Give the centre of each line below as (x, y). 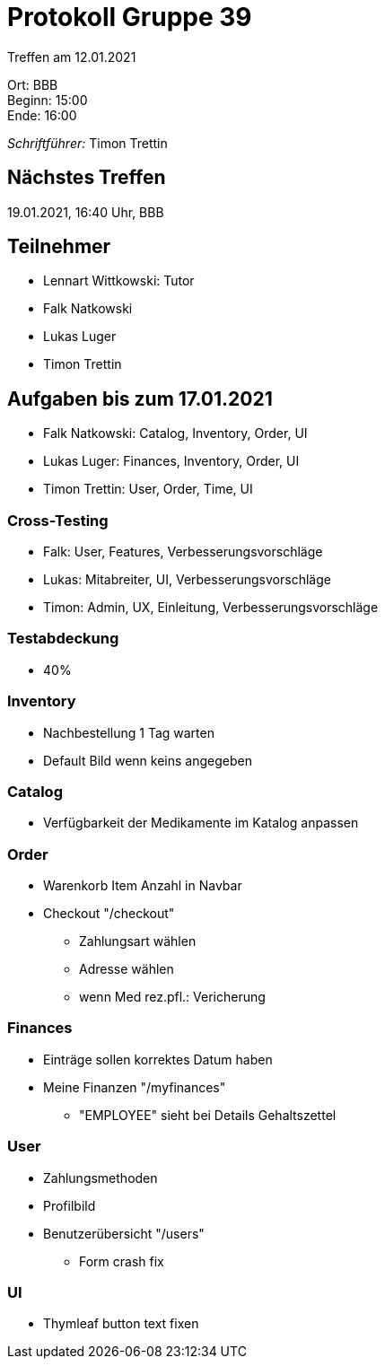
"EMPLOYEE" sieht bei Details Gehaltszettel (208, 1115)
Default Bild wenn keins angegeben (148, 760)
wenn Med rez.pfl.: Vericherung (172, 997)
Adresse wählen (127, 969)
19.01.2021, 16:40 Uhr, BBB (86, 212)
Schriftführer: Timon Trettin (87, 143)
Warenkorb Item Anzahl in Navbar (143, 886)
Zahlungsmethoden (101, 1178)
